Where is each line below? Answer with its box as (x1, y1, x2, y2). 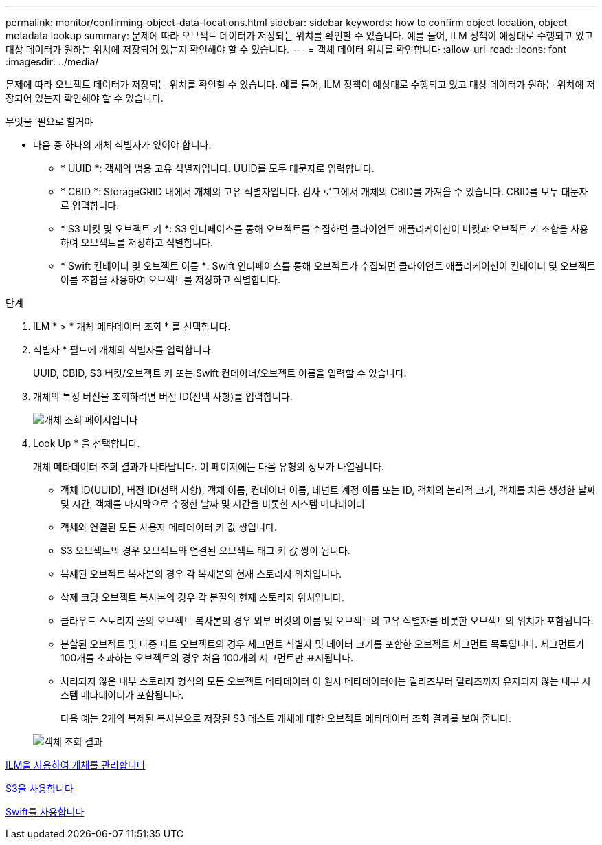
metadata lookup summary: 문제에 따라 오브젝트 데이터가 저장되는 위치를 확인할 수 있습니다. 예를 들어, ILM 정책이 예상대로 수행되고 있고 (5, 30, 593, 41)
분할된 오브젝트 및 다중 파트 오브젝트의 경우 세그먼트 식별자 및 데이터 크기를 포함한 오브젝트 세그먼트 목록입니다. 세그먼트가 (60, 638, 585, 650)
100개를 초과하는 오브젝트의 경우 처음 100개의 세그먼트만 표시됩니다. (60, 652, 354, 663)
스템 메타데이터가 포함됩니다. (60, 689, 184, 701)
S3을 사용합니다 (5, 782, 74, 794)
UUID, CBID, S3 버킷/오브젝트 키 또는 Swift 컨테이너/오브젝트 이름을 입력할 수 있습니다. (33, 367, 407, 379)
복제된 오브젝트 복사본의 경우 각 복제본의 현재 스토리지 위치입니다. (60, 568, 342, 580)
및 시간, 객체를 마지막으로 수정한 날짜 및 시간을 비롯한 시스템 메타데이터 (60, 498, 365, 509)
